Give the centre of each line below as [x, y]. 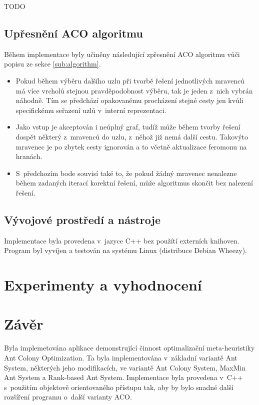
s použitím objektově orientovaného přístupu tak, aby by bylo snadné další [119, 387]
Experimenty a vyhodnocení [103, 285]
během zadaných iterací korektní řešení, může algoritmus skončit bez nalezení [134, 183]
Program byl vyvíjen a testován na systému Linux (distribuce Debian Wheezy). [125, 250]
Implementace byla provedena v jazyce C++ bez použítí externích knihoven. [122, 240]
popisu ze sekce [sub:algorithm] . [52, 64]
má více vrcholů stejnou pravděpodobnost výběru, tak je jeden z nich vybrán [134, 90]
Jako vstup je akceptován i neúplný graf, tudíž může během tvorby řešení [128, 127]
